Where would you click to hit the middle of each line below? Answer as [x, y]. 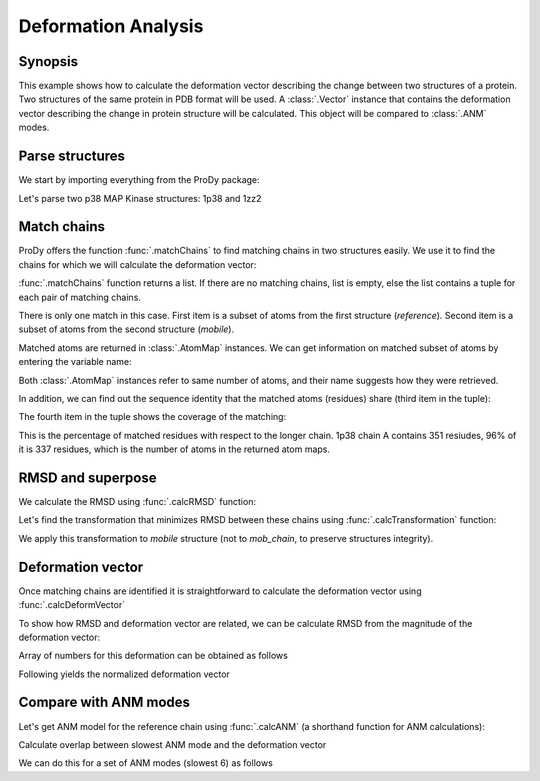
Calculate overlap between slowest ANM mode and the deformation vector [172, 744]
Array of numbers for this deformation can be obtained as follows [153, 656]
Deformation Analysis [111, 26]
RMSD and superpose [87, 477]
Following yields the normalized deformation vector [124, 674]
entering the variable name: [75, 362]
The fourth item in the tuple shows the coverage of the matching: [152, 417]
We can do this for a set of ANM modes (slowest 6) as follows [146, 763]
